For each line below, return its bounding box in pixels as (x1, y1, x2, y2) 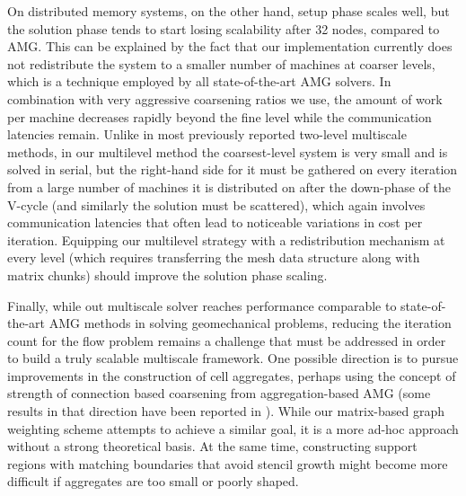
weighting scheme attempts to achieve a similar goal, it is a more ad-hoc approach (7, 419, 459, 438)
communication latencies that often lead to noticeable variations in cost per (7, 213, 423, 232)
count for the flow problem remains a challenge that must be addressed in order (7, 331, 446, 350)
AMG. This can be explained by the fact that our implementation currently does (7, 37, 453, 56)
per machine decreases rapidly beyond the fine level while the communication (7, 107, 432, 126)
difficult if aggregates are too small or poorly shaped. (7, 472, 299, 491)
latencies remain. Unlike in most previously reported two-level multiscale (7, 125, 407, 144)
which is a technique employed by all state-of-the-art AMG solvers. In (7, 72, 391, 91)
